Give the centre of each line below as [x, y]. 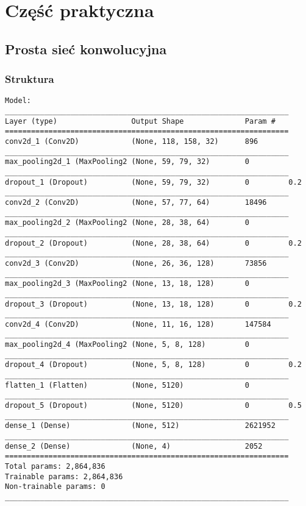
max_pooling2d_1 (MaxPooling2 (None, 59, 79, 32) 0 [127, 162]
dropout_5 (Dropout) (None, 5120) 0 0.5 [153, 406]
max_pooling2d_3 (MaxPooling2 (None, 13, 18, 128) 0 [127, 284]
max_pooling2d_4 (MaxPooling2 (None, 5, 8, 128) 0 [127, 345]
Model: [18, 101]
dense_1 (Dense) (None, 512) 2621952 [140, 426]
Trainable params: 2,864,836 [64, 476]
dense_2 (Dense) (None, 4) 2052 [134, 446]
